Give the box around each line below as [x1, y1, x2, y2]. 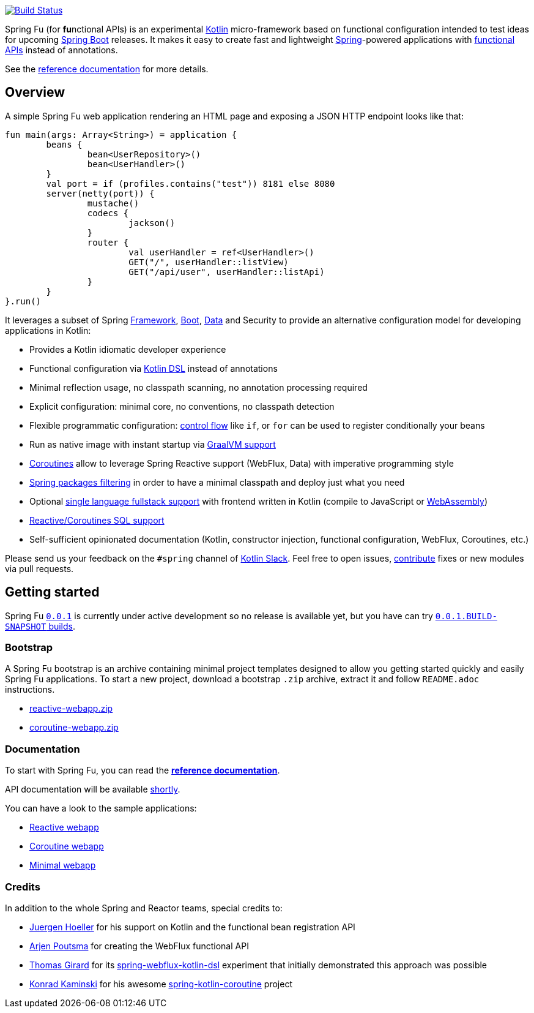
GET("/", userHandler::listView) [128, 257, 289, 267]
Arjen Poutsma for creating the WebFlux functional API [29, 940, 249, 951]
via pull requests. [5, 563, 74, 574]
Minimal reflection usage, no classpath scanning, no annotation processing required [29, 382, 368, 393]
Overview [5, 85, 65, 100]
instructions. [5, 684, 55, 695]
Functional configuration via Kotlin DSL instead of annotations [29, 363, 278, 374]
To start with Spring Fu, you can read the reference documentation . [5, 765, 280, 776]
